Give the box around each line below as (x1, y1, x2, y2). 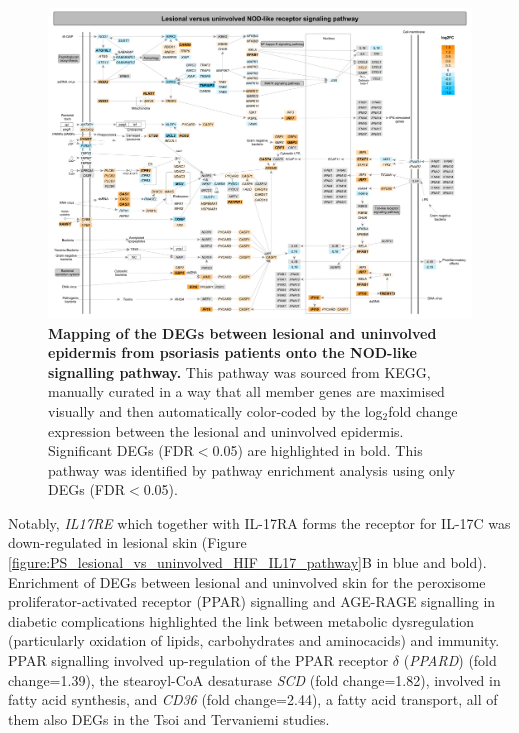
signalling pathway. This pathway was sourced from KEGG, (48, 361, 431, 382)
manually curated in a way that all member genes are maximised (48, 381, 445, 402)
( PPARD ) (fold (403, 650, 497, 671)
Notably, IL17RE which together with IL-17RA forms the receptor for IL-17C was (8, 512, 511, 533)
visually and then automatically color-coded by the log (48, 400, 383, 421)
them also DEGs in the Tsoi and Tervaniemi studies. (8, 708, 330, 729)
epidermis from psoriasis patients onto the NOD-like (48, 342, 417, 363)
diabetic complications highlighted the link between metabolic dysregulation (8, 610, 475, 631)
